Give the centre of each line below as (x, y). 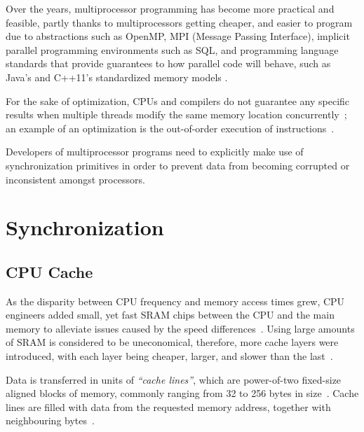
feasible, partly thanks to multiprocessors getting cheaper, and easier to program (179, 22)
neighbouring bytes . (50, 420)
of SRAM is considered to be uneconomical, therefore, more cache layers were (172, 342)
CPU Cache (49, 271)
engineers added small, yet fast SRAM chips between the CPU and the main (170, 315)
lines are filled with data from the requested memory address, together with (168, 406)
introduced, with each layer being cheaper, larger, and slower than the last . (169, 356)
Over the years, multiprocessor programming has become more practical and (170, 8)
